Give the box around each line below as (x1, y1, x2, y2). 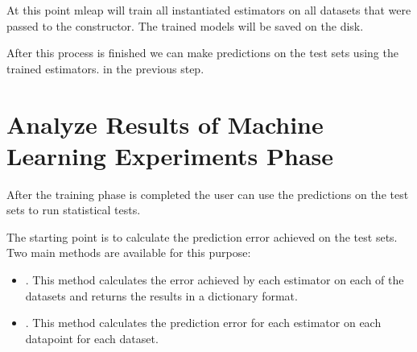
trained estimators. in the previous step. (6, 60, 204, 77)
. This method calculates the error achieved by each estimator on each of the (25, 271, 404, 288)
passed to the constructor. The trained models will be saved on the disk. (6, 17, 364, 34)
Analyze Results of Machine (6, 107, 324, 140)
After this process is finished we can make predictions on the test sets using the (6, 44, 398, 61)
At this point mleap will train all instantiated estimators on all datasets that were (6, 2, 411, 18)
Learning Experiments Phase (6, 139, 334, 172)
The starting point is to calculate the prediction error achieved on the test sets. (6, 228, 398, 245)
